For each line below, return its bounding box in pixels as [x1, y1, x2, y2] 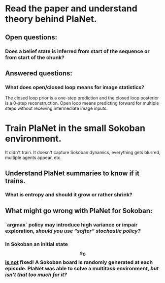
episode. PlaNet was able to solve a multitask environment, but [5, 265, 159, 272]
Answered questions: [5, 69, 73, 77]
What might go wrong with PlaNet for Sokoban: [5, 206, 153, 215]
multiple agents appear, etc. [5, 155, 62, 160]
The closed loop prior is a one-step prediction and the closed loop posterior [5, 95, 159, 101]
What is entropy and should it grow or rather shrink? [5, 191, 132, 198]
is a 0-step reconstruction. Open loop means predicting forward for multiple [5, 100, 159, 106]
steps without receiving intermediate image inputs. [5, 105, 108, 111]
